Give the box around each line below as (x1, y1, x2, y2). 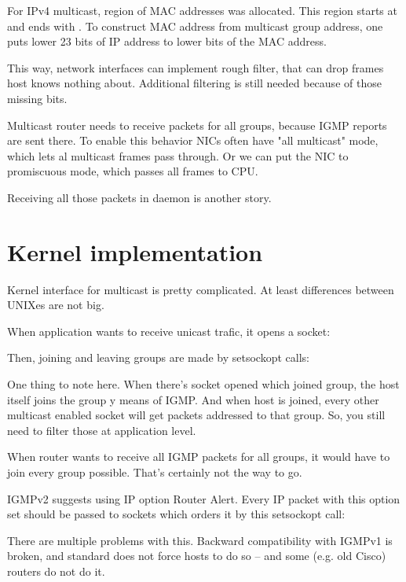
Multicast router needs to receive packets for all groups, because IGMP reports (7, 116, 387, 133)
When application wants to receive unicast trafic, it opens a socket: (7, 322, 331, 339)
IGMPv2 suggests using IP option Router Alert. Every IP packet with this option (7, 490, 401, 506)
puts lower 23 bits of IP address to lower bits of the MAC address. (7, 33, 327, 50)
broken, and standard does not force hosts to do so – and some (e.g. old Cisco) (7, 547, 386, 564)
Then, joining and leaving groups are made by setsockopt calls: (7, 349, 309, 366)
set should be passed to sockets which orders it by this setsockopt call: (7, 506, 346, 522)
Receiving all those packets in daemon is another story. (7, 189, 272, 205)
